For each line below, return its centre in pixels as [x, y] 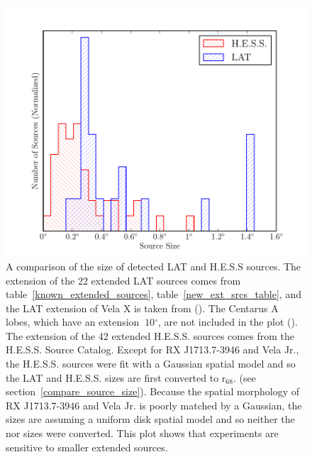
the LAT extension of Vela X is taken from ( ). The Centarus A [142, 308]
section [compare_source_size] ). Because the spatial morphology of [153, 391]
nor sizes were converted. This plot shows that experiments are [142, 433]
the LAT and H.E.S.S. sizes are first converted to [112, 377]
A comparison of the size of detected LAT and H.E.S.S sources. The [154, 266]
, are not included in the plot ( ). [228, 322]
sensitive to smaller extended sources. [87, 447]
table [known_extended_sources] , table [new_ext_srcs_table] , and [154, 294]
